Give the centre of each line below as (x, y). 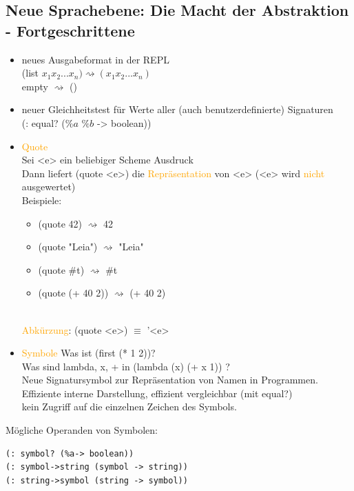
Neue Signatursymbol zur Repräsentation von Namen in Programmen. (170, 380)
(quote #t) (61, 269)
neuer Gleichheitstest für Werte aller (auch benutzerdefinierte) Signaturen (177, 109)
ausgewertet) (49, 187)
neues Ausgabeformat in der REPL (95, 59)
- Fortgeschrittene (70, 30)
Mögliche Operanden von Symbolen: (82, 430)
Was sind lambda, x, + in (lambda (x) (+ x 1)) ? (126, 366)
